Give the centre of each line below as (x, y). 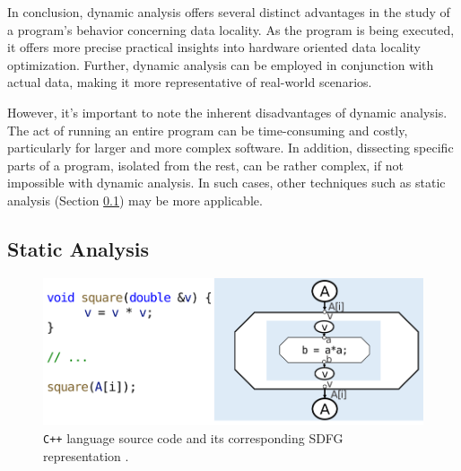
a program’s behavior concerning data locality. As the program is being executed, (231, 29)
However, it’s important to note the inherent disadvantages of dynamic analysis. (227, 112)
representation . (86, 455)
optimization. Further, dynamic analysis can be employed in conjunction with (221, 64)
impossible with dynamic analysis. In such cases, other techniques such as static (226, 183)
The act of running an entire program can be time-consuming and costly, (208, 130)
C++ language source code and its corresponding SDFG (193, 438)
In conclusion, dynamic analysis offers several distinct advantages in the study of (229, 12)
